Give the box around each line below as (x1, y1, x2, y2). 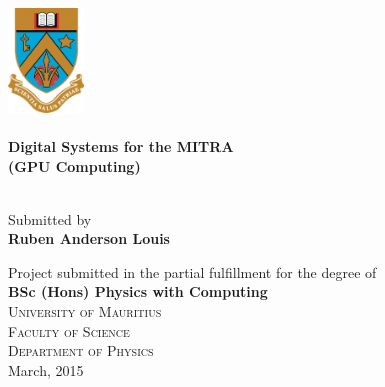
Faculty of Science (8, 320, 130, 341)
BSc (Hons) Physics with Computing (8, 281, 268, 302)
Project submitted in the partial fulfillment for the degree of (8, 261, 377, 282)
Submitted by (8, 208, 92, 229)
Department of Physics (8, 340, 154, 361)
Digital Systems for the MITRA (8, 135, 234, 156)
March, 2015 (8, 359, 84, 380)
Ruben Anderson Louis (8, 228, 170, 249)
